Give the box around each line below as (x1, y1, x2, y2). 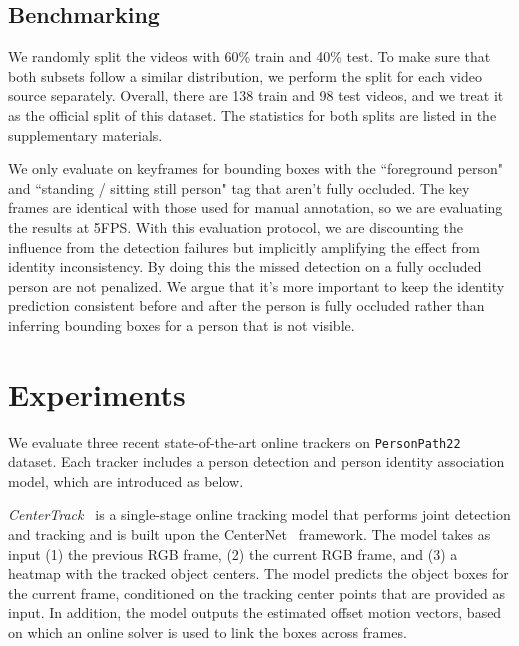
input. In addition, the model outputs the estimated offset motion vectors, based (8, 602, 502, 623)
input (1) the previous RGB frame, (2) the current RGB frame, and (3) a (8, 543, 458, 564)
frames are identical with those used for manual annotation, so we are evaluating (8, 197, 503, 218)
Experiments (8, 373, 186, 414)
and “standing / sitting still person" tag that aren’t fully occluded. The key (8, 177, 470, 198)
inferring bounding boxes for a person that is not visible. (8, 314, 355, 335)
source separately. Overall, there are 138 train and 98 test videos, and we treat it (8, 85, 504, 106)
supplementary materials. (8, 124, 163, 145)
